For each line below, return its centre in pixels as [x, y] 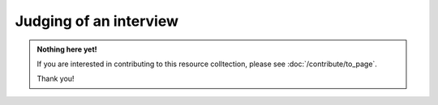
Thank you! [56, 79]
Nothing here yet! [67, 49]
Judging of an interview [97, 21]
